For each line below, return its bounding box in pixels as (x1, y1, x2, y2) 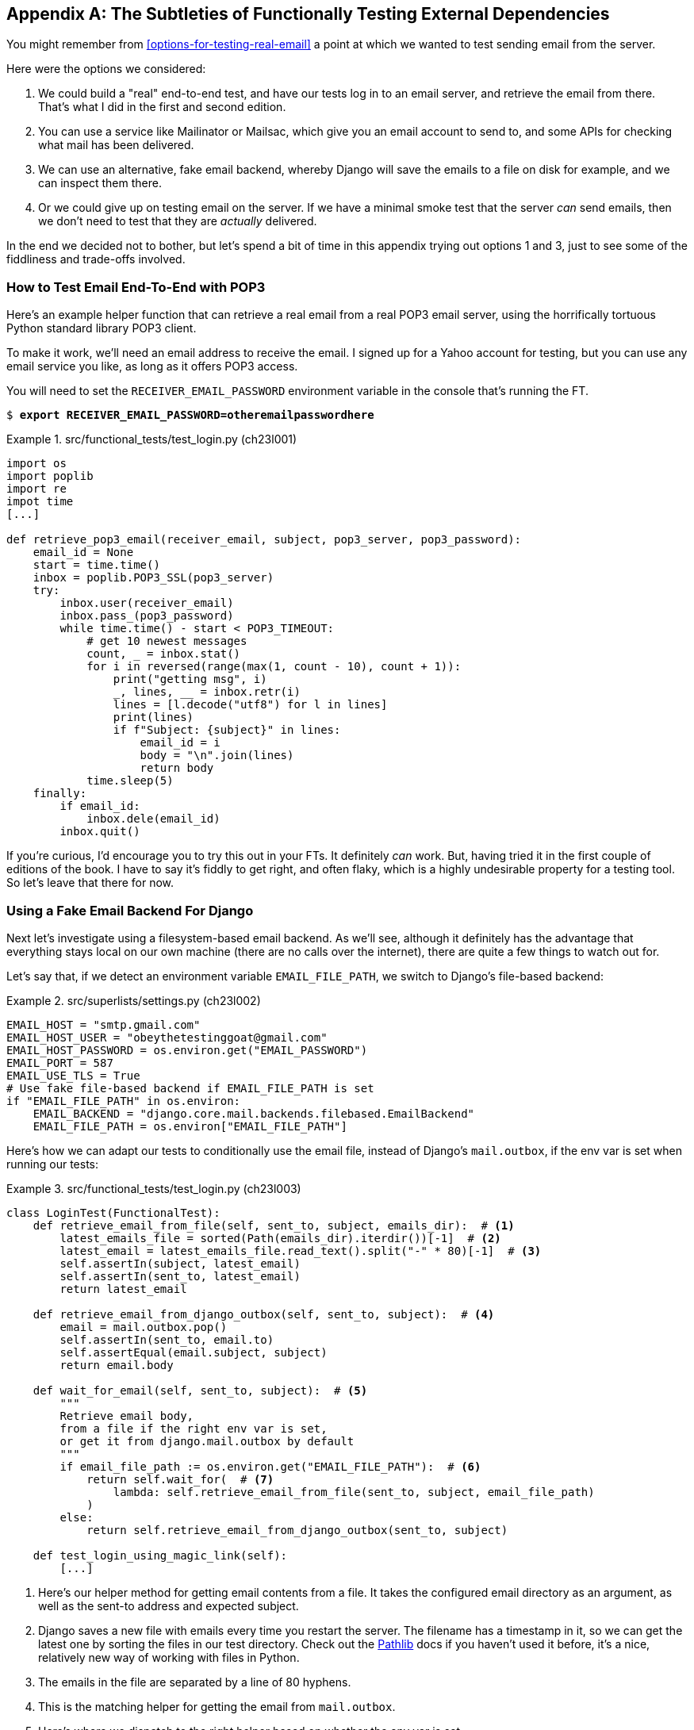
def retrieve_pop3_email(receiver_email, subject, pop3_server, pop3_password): (6, 533, 522, 547)
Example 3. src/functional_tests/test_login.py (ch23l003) (6, 1181, 301, 1195)
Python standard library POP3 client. (6, 321, 197, 336)
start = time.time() (33, 558, 160, 572)
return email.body (59, 1358, 174, 1371)
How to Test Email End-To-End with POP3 (6, 278, 266, 295)
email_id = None (33, 546, 134, 559)
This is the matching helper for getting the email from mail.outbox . (38, 1699, 396, 1713)
